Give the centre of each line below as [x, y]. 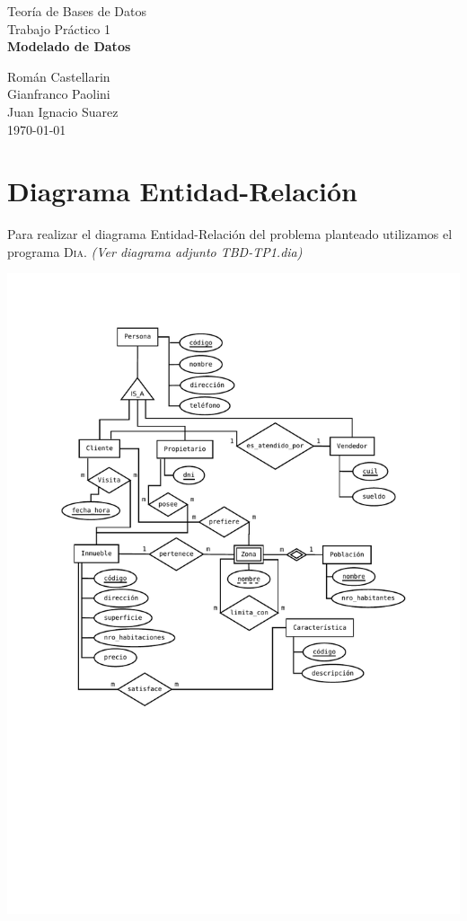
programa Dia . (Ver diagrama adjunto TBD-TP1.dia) [155, 251]
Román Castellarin [59, 76]
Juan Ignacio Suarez [63, 111]
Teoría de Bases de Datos [77, 11]
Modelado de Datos [69, 46]
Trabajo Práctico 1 [59, 28]
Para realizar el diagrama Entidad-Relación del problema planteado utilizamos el [230, 234]
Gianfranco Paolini [59, 94]
